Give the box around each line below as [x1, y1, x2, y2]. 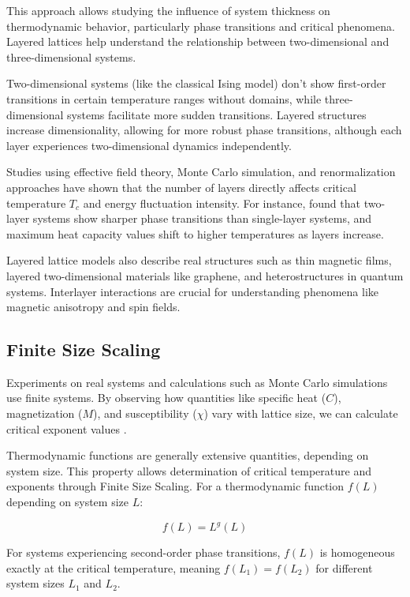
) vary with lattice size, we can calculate [203, 405, 398, 422]
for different [315, 559, 373, 576]
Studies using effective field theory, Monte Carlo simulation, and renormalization [6, 163, 396, 180]
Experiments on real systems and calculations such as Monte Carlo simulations [6, 374, 388, 390]
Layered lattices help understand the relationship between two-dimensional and [6, 33, 389, 50]
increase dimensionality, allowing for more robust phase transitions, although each [6, 122, 402, 138]
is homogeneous [319, 544, 395, 561]
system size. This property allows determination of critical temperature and [6, 462, 371, 479]
